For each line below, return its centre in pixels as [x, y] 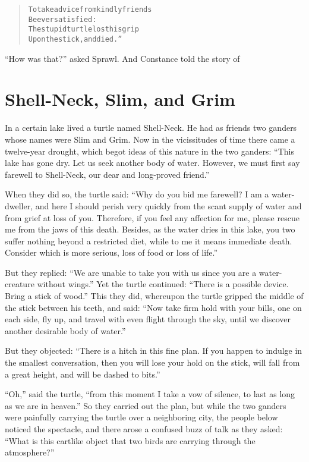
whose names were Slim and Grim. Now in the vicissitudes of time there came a [150, 139]
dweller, [19, 205]
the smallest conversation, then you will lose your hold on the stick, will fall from [152, 362]
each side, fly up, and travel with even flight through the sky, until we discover [148, 319]
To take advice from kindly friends [90, 10]
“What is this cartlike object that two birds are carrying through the [130, 440]
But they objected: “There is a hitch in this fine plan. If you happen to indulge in [154, 351]
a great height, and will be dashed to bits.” [83, 374]
